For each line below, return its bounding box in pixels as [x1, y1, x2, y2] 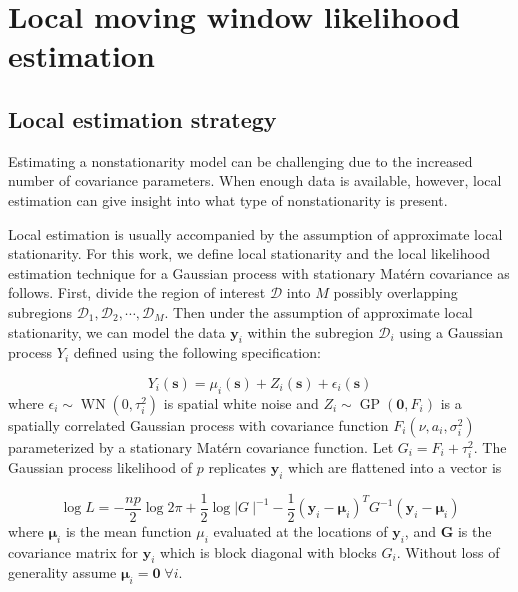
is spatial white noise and [163, 392, 319, 413]
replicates [208, 456, 267, 477]
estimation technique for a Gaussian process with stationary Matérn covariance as [8, 262, 510, 283]
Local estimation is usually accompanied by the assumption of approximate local [8, 223, 503, 244]
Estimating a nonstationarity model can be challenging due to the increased [8, 150, 473, 171]
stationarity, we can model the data [8, 321, 226, 342]
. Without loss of [396, 541, 500, 562]
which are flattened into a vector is [288, 456, 502, 477]
